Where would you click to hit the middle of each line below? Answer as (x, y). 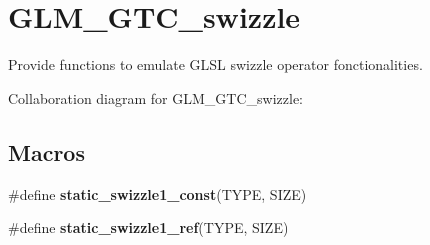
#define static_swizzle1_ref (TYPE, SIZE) (148, 227)
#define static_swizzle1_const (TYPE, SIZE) (157, 193)
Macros (46, 151)
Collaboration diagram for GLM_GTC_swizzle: (155, 97)
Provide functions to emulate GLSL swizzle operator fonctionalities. (215, 64)
